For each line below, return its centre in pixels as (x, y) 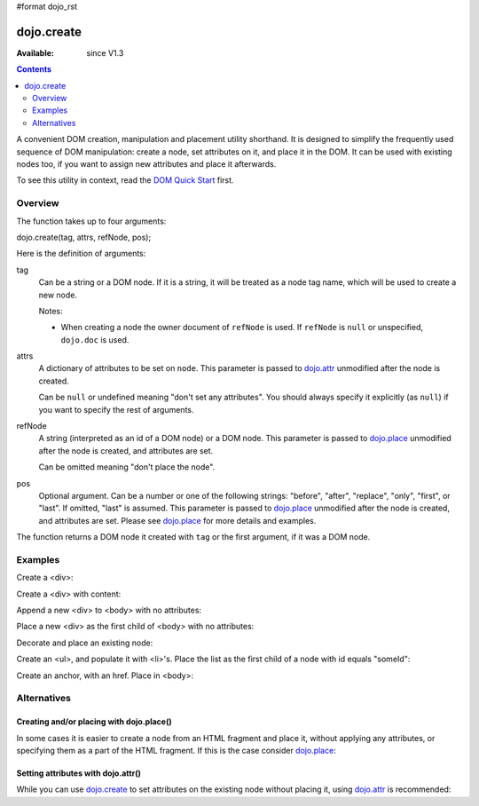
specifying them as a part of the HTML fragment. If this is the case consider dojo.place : (176, 750)
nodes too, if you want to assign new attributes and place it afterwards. (146, 164)
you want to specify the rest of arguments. (116, 409)
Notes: (51, 311)
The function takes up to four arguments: (91, 221)
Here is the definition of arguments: (81, 254)
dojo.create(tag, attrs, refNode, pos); (84, 237)
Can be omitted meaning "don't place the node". (127, 467)
